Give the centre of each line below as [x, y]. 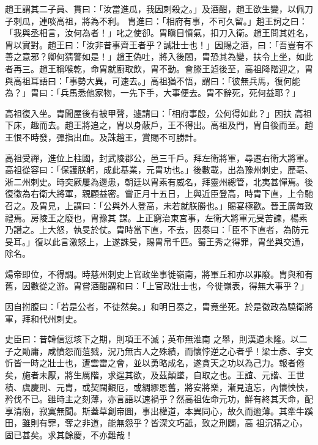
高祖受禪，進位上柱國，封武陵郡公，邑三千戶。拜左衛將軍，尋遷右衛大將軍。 [159, 157]
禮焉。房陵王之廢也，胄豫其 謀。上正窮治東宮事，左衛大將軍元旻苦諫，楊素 [156, 217]
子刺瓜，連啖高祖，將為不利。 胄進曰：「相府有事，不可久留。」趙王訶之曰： [156, 20]
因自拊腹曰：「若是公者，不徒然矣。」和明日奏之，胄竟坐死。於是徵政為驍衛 [155, 307]
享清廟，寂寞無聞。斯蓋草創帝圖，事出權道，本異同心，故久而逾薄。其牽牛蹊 [159, 410]
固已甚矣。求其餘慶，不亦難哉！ [69, 435]
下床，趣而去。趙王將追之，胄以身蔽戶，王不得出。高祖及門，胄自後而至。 [155, 125]
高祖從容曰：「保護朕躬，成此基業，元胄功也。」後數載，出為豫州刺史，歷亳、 [159, 170]
